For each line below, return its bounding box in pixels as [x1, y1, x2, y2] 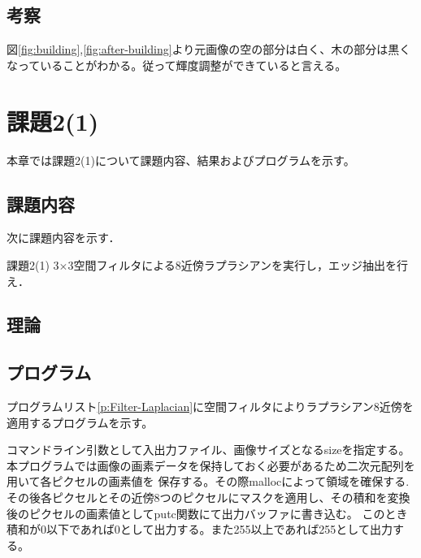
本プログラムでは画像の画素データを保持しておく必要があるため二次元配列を [7, 456, 415, 474]
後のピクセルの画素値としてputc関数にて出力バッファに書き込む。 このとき [7, 504, 408, 521]
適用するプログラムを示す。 [7, 413, 154, 430]
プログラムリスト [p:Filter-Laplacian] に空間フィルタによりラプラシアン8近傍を [7, 398, 414, 415]
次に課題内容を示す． [7, 229, 120, 246]
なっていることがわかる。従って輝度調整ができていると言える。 [7, 56, 347, 73]
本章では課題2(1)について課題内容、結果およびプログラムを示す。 [7, 151, 355, 168]
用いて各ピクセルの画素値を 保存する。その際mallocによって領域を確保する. [7, 473, 410, 490]
